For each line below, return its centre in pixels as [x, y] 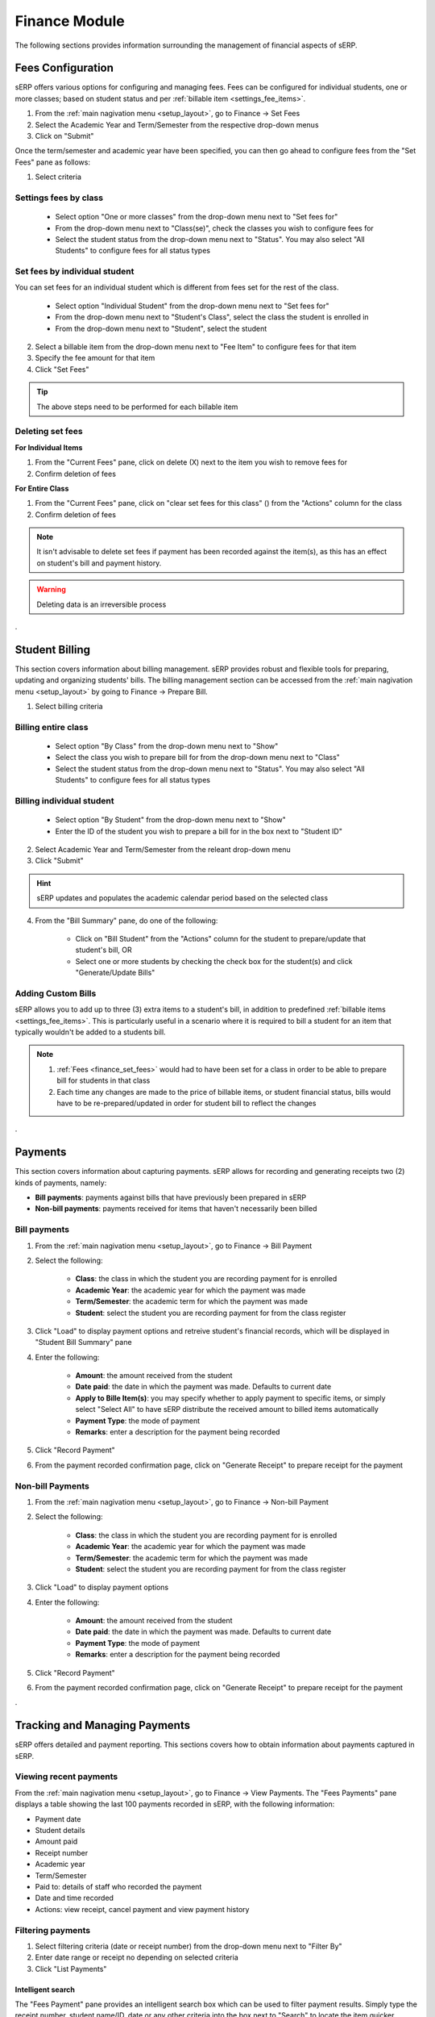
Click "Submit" [59, 861]
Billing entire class [52, 727]
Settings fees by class [59, 198]
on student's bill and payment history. [99, 563]
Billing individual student [64, 800]
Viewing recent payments [66, 1777]
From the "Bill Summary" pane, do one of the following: [126, 921]
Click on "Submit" [64, 136]
